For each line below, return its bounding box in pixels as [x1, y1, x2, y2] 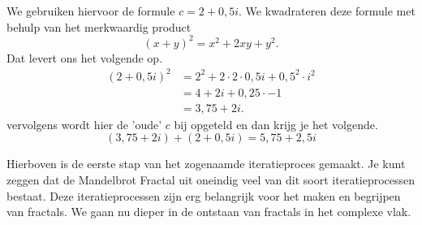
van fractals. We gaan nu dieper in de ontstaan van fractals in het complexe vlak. [6, 203, 411, 220]
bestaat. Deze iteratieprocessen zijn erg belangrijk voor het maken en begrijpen [6, 187, 401, 204]
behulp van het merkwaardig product [6, 18, 192, 35]
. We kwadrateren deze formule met [239, 2, 416, 19]
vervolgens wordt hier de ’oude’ [6, 115, 162, 132]
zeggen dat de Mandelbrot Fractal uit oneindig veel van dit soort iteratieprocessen [6, 171, 416, 188]
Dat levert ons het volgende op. [6, 49, 163, 66]
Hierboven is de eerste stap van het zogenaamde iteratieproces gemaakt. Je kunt [6, 155, 406, 172]
